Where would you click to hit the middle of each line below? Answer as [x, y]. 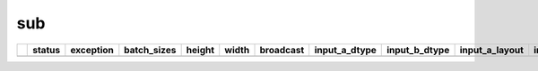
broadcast [282, 50]
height [200, 50]
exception [92, 50]
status [47, 50]
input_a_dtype [345, 50]
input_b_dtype [418, 50]
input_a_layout [492, 50]
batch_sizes [150, 50]
